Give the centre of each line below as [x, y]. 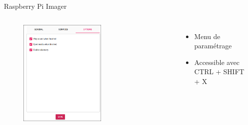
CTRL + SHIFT [219, 72]
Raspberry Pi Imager [35, 6]
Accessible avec [217, 62]
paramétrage [213, 46]
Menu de [207, 36]
